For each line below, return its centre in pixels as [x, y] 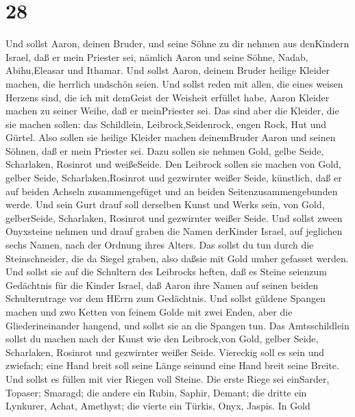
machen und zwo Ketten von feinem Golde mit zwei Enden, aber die [149, 312]
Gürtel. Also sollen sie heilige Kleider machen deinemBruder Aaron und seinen [171, 137]
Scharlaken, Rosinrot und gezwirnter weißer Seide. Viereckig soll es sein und [165, 352]
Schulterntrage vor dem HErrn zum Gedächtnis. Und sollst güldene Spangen [166, 298]
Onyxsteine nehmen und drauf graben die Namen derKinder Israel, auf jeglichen [174, 231]
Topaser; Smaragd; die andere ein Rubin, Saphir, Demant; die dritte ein [156, 392]
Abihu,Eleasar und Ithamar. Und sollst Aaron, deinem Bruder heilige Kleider [168, 70]
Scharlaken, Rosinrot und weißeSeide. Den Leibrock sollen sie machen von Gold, [173, 164]
